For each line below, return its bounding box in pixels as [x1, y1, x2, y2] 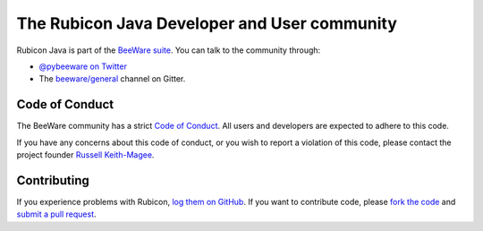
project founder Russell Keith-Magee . [16, 150, 155, 160]
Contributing [16, 173, 89, 188]
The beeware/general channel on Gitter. [38, 73, 186, 84]
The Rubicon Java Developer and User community [16, 13, 398, 33]
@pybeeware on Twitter [38, 61, 127, 72]
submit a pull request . [16, 209, 97, 219]
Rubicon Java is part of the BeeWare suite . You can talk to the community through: [16, 45, 321, 56]
